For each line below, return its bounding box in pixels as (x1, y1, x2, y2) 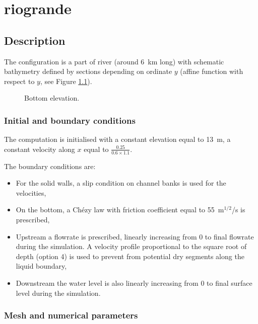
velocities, (16, 187, 46, 198)
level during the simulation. (16, 287, 101, 298)
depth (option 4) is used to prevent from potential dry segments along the (16, 251, 244, 261)
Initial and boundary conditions (4, 114, 136, 126)
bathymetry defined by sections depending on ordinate (4, 66, 172, 76)
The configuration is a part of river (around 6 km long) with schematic (4, 56, 224, 66)
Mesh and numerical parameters (4, 309, 138, 321)
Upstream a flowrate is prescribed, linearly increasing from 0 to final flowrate (16, 231, 254, 241)
